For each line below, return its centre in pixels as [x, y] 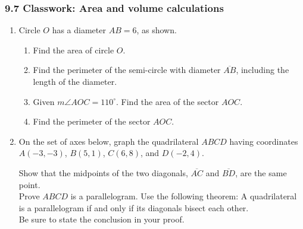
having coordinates [264, 141]
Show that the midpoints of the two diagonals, [103, 172]
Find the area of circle [74, 50]
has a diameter [79, 30]
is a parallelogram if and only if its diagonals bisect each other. [134, 207]
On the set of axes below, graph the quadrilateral [109, 141]
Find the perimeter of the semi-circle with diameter [127, 70]
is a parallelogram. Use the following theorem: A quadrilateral [184, 196]
